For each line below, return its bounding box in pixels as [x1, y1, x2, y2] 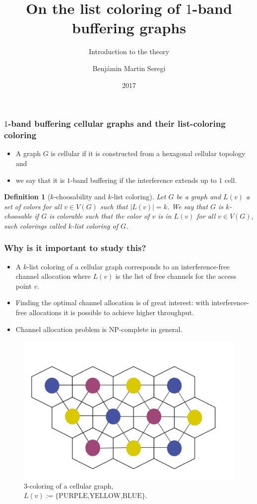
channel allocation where [15, 271, 91, 281]
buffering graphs [72, 17, 186, 38]
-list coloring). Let [111, 191, 166, 202]
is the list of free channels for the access [115, 271, 236, 281]
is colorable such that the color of [49, 211, 150, 221]
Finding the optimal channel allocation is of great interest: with [15, 297, 209, 308]
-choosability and [54, 191, 106, 202]
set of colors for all [4, 201, 62, 211]
